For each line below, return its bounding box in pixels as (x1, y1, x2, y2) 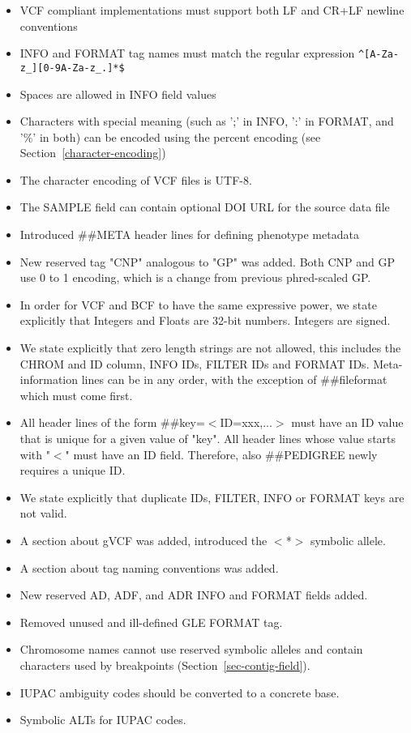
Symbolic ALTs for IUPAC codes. (19, 711, 186, 728)
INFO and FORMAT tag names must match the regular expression (19, 45, 355, 62)
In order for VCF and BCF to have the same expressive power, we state (19, 296, 377, 313)
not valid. (19, 505, 67, 522)
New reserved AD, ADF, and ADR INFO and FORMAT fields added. (19, 586, 368, 603)
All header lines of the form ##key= (19, 414, 205, 431)
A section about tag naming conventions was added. (19, 559, 279, 576)
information (19, 371, 79, 388)
